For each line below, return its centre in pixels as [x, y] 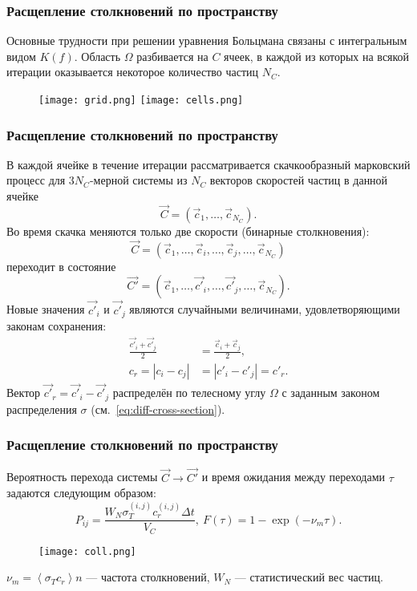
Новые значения [46, 309]
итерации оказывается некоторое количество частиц [133, 72]
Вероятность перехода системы [82, 477]
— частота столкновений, [148, 577]
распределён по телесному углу [189, 393]
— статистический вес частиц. [309, 577]
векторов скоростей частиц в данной [299, 180]
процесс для [36, 180]
